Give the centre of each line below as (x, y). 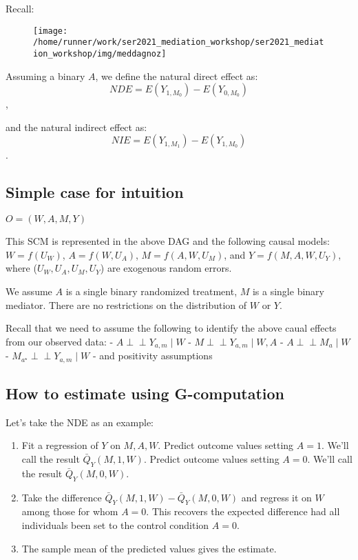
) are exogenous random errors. (166, 268)
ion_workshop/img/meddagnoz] (100, 53)
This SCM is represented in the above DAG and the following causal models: (168, 241)
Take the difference (62, 497)
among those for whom (70, 511)
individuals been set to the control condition (115, 524)
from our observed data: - (60, 341)
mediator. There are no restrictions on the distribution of (126, 304)
